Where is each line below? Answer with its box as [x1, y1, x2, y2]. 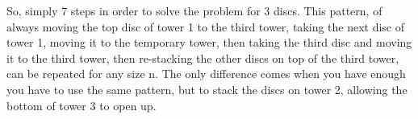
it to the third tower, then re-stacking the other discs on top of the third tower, [6, 49, 399, 66]
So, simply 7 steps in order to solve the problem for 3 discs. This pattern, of [6, 2, 382, 18]
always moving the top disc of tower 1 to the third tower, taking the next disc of [6, 18, 405, 35]
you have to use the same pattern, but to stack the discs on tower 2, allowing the [6, 80, 408, 97]
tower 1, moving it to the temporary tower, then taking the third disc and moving [6, 34, 412, 51]
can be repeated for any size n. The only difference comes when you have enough [6, 65, 406, 82]
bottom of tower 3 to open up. [6, 96, 157, 113]
